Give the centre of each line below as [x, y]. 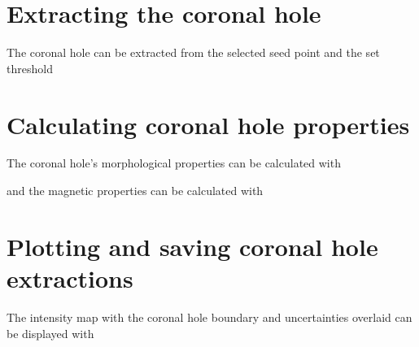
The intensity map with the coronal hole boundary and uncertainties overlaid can [209, 317]
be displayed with [50, 333]
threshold [30, 68]
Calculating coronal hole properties [208, 124]
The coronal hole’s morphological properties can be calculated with [174, 163]
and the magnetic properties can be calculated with [135, 191]
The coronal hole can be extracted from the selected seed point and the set [193, 52]
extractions [70, 278]
